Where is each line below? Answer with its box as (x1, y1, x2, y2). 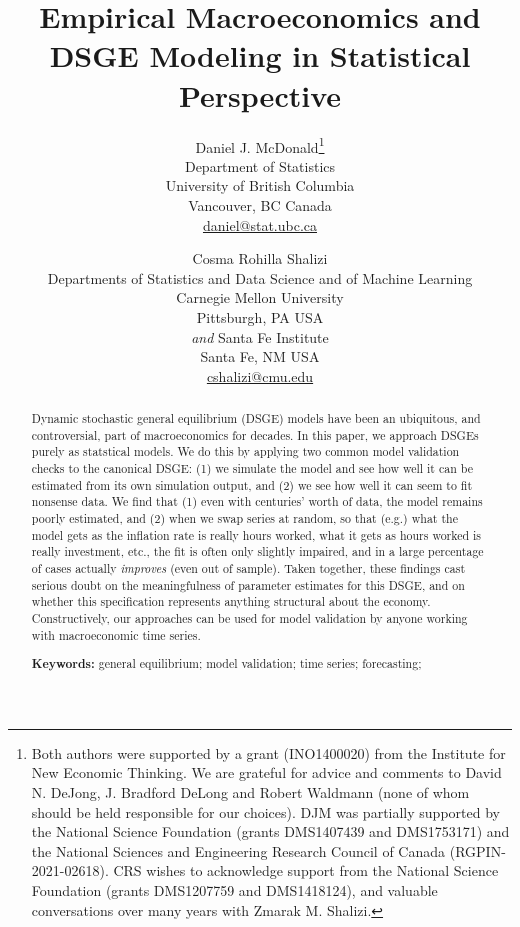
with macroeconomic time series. (31, 626, 201, 643)
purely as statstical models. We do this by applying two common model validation (31, 443, 460, 460)
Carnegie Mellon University (176, 287, 344, 308)
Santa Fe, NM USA (200, 346, 320, 367)
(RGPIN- (449, 840, 506, 861)
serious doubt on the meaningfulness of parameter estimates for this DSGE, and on (31, 576, 465, 593)
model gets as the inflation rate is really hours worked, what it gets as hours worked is (31, 526, 482, 543)
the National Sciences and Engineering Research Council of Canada (31, 840, 446, 861)
